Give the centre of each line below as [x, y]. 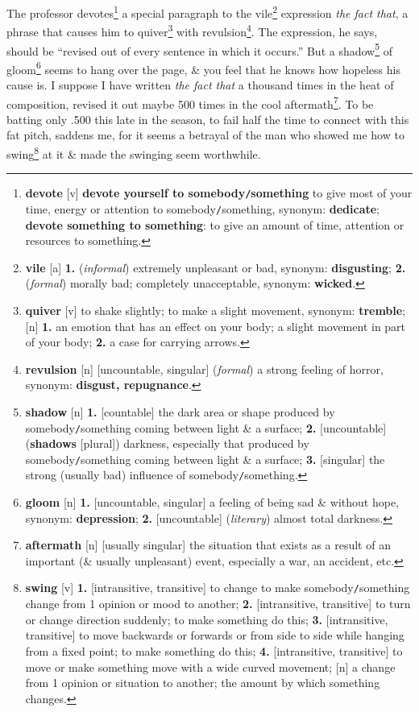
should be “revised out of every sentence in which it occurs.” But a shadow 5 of [200, 49]
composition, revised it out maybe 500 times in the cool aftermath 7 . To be [190, 102]
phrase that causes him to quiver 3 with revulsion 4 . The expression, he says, [192, 30]
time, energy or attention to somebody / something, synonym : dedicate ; [203, 208]
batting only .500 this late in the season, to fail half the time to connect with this [208, 119]
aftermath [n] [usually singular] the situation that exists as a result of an [208, 545]
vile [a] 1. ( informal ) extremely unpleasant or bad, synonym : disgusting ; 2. [216, 267]
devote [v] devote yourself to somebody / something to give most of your [219, 193]
